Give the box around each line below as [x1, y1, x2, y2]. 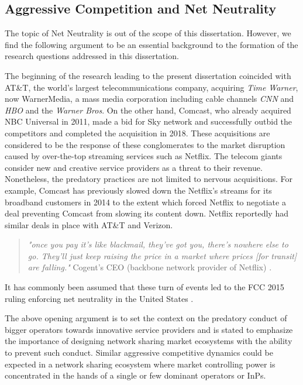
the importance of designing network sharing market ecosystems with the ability [5, 335, 292, 347]
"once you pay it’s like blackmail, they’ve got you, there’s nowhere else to [27, 238, 288, 250]
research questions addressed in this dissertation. [5, 50, 179, 62]
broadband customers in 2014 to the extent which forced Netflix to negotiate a [5, 195, 286, 208]
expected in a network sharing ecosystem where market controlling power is [5, 357, 276, 370]
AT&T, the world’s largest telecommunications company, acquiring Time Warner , [5, 81, 298, 93]
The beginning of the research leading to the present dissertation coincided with [5, 69, 291, 81]
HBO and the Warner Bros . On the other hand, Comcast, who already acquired [5, 104, 291, 116]
